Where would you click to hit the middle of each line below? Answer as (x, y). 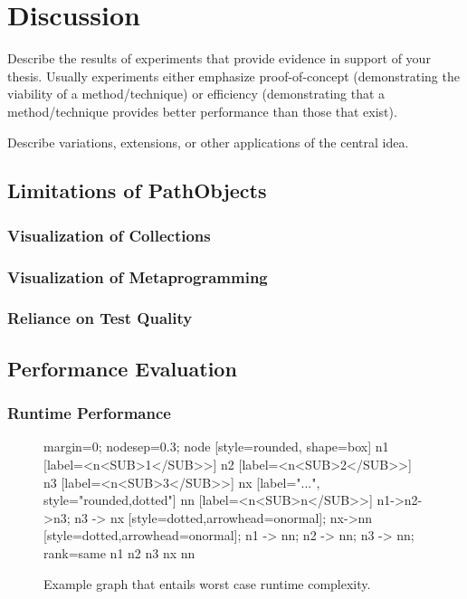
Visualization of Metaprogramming (138, 276)
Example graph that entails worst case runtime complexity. (207, 583)
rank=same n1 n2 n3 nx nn (119, 552)
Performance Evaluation (122, 368)
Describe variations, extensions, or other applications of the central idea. (208, 142)
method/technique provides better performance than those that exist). (202, 111)
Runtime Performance (89, 413)
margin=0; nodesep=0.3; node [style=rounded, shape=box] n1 (216, 447)
